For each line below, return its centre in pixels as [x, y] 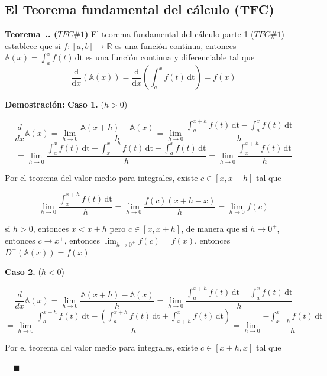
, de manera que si [214, 228]
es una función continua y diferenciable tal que [170, 57]
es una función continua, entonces [176, 45]
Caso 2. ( [23, 272]
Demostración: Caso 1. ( [54, 104]
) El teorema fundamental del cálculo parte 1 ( [169, 34]
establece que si [33, 45]
